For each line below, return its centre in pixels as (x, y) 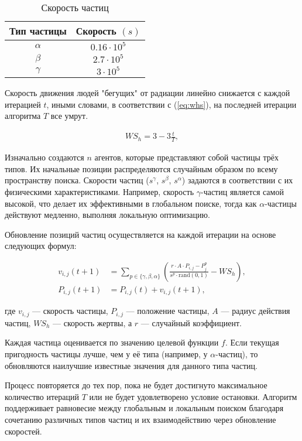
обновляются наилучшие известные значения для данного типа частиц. (131, 365)
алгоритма (23, 116)
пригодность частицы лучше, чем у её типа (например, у (106, 354)
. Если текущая (252, 342)
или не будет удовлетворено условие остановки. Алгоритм (193, 396)
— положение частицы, (168, 311)
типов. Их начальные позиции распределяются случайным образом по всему (141, 168)
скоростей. (23, 431)
